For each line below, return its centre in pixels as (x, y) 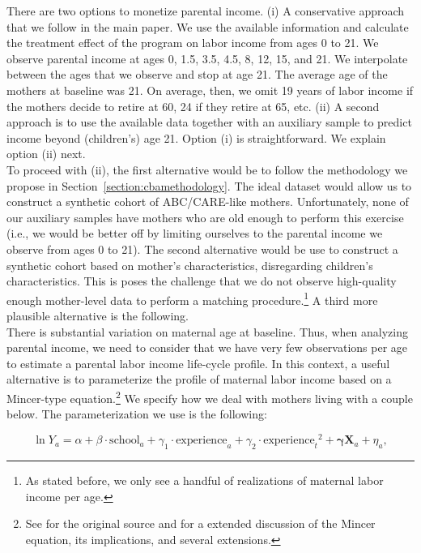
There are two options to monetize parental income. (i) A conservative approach (206, 11)
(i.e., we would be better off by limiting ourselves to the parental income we (195, 233)
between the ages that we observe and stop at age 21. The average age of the (197, 74)
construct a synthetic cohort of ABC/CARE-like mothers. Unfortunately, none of (208, 201)
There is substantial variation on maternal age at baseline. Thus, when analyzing (207, 331)
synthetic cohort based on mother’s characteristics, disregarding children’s (190, 265)
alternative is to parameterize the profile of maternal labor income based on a (199, 379)
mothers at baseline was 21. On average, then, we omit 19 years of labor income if (210, 90)
